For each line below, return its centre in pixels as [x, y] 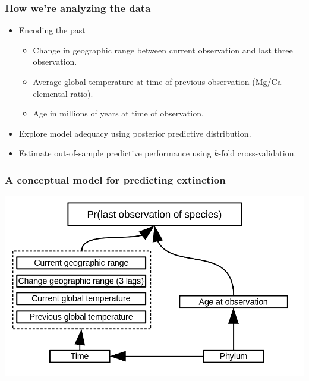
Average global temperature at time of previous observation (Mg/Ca [157, 81]
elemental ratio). [63, 93]
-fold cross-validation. [257, 153]
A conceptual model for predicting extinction [115, 179]
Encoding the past [52, 30]
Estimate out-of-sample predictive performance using [115, 153]
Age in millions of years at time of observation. [118, 113]
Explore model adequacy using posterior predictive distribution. [135, 133]
